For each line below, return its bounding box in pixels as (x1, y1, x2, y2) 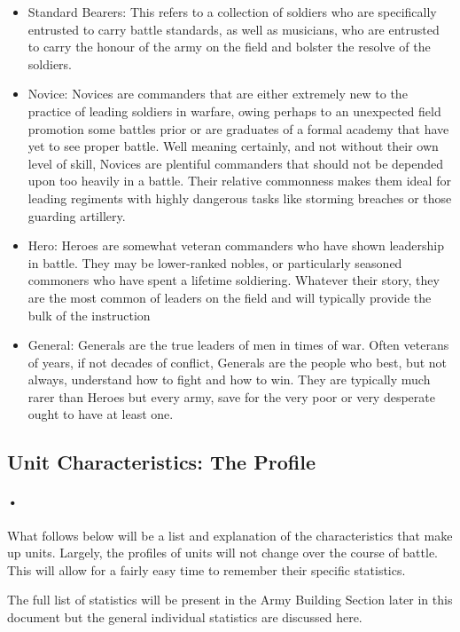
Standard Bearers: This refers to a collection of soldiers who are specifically (27, 3, 437, 20)
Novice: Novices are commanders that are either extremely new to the (27, 84, 408, 103)
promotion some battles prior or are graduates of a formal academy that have (27, 119, 449, 138)
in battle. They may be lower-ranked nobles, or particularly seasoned (27, 253, 402, 272)
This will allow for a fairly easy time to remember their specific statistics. (7, 560, 406, 579)
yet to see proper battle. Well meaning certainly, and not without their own (27, 137, 439, 155)
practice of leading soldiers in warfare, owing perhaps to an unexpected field (27, 101, 441, 120)
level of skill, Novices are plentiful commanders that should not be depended (27, 154, 444, 172)
